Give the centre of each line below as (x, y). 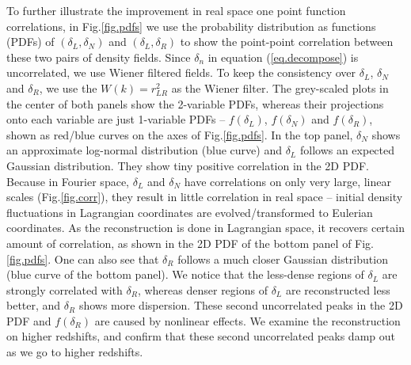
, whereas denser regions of (202, 289)
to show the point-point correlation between (287, 42)
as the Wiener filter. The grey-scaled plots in (280, 87)
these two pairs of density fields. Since (99, 57)
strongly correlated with (65, 289)
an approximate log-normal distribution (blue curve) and (144, 150)
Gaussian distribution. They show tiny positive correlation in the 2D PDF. (188, 165)
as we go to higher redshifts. (75, 352)
